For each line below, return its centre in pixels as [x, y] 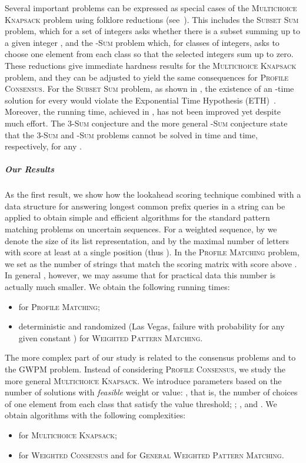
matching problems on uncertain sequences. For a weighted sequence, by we [141, 229]
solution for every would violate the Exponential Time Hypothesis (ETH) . [140, 100]
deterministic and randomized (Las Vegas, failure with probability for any [152, 326]
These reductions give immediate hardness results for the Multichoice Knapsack [151, 65]
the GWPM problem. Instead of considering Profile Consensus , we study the [145, 369]
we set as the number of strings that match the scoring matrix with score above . [151, 263]
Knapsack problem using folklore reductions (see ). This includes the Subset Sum [152, 19]
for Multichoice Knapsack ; [68, 434]
